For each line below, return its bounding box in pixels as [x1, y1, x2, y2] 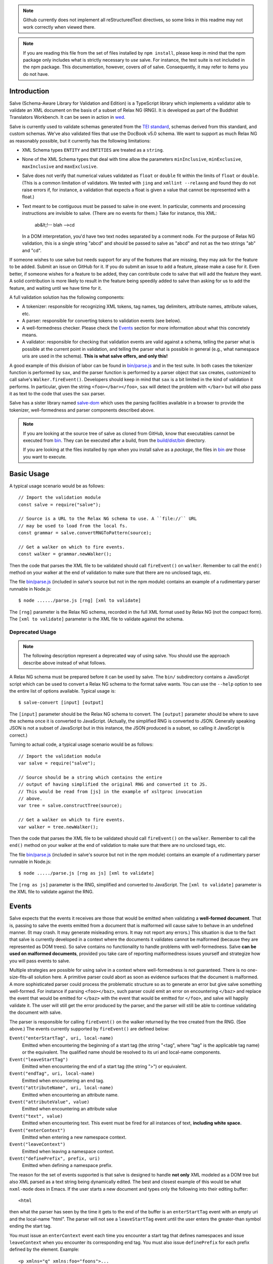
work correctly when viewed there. [23, 24, 96, 30]
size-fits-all [9, 974, 33, 980]
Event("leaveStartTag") [9, 1057, 68, 1062]
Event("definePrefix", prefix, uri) [9, 1156, 101, 1161]
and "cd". [22, 247, 41, 253]
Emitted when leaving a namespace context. [22, 1148, 115, 1154]
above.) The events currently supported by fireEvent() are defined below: [9, 1026, 169, 1032]
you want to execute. [23, 454, 67, 460]
